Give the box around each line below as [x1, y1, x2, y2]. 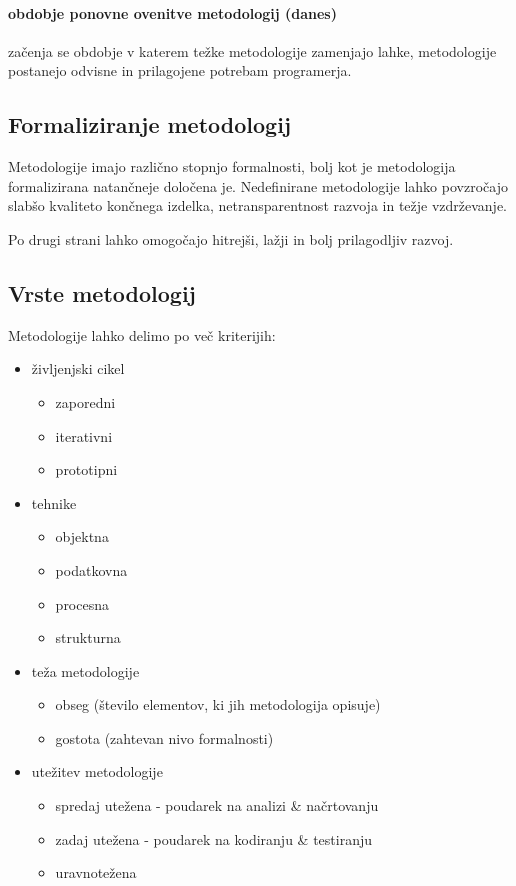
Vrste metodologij [8, 277, 196, 308]
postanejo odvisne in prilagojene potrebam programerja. [8, 60, 352, 81]
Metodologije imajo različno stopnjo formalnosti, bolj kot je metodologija [8, 156, 456, 177]
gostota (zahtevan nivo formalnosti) [55, 727, 274, 748]
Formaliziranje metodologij [8, 109, 292, 140]
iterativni [55, 425, 113, 446]
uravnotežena [55, 862, 137, 883]
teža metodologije [31, 660, 140, 681]
